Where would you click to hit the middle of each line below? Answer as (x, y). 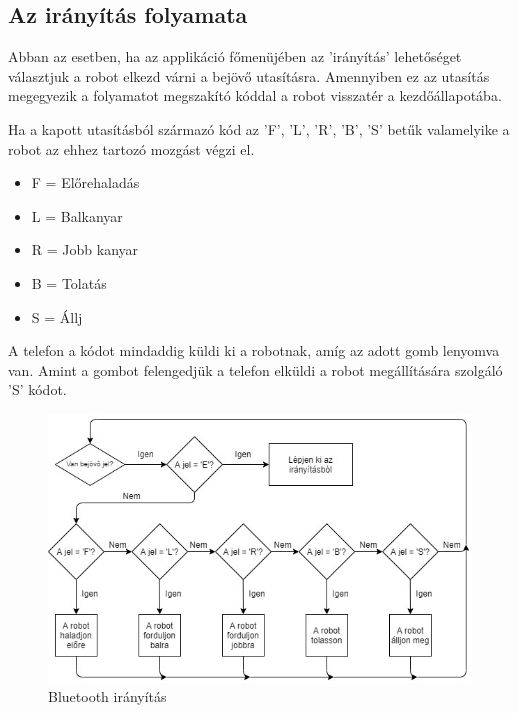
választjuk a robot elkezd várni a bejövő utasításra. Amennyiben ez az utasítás (249, 75)
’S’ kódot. (37, 389)
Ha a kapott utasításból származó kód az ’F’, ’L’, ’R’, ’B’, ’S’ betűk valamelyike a (259, 128)
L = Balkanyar (77, 215)
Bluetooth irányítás (107, 696)
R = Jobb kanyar (85, 249)
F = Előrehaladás (85, 182)
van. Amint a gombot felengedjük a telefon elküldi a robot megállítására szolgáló (255, 369)
